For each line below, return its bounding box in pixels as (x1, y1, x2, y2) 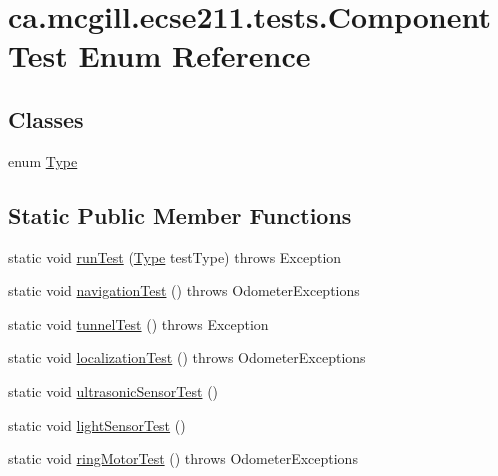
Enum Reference (78, 35, 311, 76)
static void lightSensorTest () (8, 414, 186, 435)
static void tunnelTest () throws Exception (8, 313, 269, 334)
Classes (8, 103, 84, 134)
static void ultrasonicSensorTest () (8, 380, 219, 401)
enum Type (8, 150, 78, 171)
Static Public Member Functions (8, 199, 352, 230)
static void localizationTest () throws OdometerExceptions (8, 347, 366, 368)
